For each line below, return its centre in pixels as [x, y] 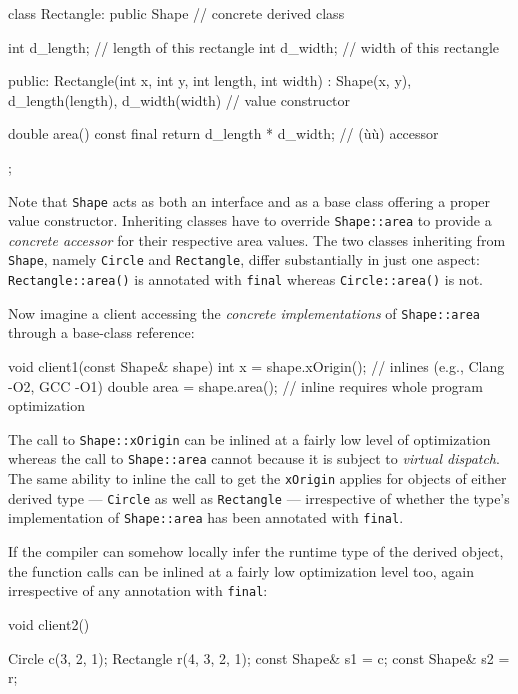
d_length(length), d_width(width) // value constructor [179, 99]
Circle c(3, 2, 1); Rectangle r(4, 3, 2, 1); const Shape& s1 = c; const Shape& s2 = [259, 657]
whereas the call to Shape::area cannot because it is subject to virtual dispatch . [254, 458]
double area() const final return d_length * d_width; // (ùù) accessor [223, 133]
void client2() [49, 623]
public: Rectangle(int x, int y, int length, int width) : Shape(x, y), [210, 80]
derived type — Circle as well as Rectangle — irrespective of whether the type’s [259, 497]
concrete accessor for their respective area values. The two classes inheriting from [257, 239]
